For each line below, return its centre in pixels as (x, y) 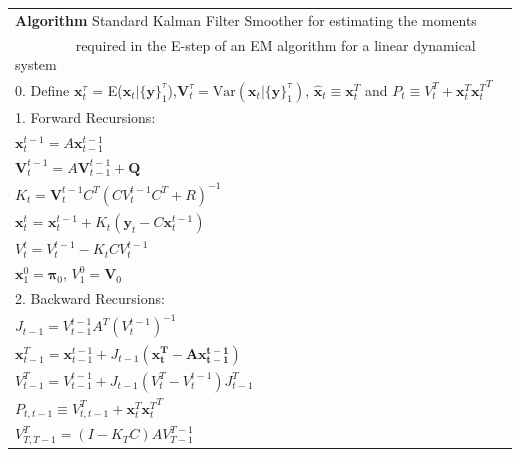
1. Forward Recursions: (85, 116)
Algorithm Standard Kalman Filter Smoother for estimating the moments (246, 19)
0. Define (42, 89)
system (36, 64)
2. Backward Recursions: (90, 298)
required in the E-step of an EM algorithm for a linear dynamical (275, 44)
